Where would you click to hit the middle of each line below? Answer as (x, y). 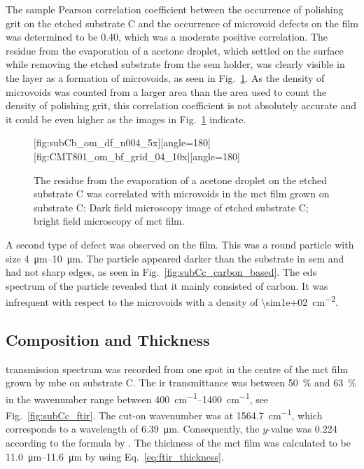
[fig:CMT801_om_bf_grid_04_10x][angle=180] (137, 156)
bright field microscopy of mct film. (109, 221)
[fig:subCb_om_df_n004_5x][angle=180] (122, 142)
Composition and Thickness (108, 339)
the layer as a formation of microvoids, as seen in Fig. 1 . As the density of (165, 77)
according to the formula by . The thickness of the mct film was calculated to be (178, 443)
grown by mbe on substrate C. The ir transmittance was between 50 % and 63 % (181, 383)
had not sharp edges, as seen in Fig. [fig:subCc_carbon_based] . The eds (161, 272)
